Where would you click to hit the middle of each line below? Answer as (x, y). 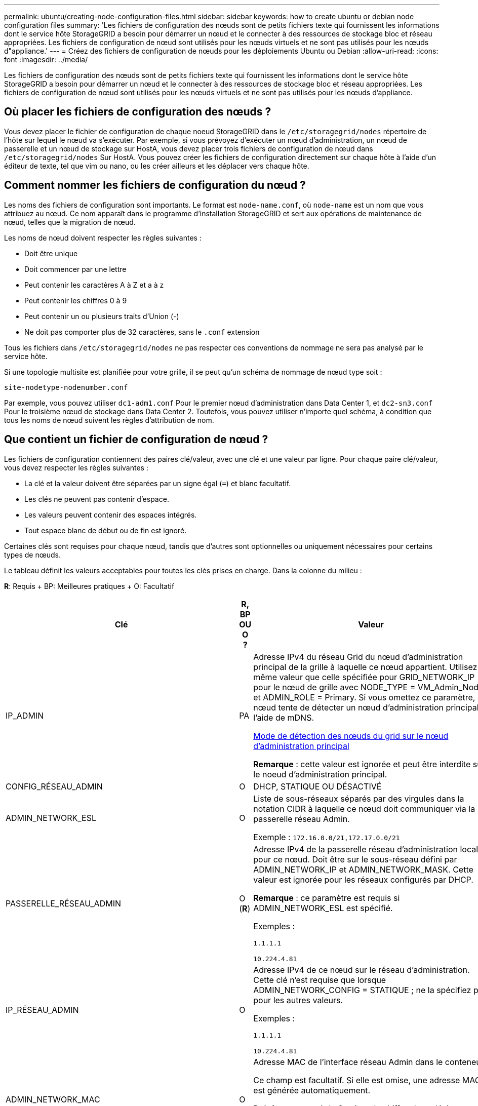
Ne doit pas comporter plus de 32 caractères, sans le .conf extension (142, 332)
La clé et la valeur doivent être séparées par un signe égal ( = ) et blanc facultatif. (158, 483)
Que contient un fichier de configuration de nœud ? (136, 440)
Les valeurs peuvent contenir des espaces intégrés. (111, 515)
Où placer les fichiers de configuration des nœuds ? (138, 112)
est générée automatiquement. (312, 1090)
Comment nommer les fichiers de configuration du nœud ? (155, 185)
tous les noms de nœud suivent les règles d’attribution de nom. (109, 420)
